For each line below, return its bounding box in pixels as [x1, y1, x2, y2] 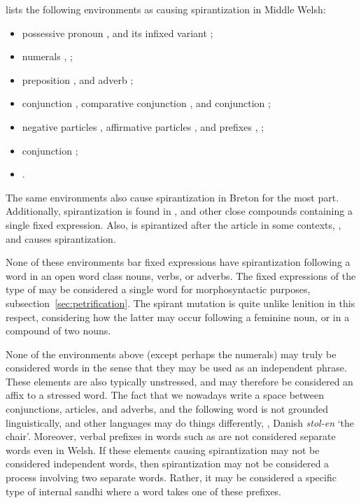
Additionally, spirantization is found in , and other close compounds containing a [6, 204, 353, 218]
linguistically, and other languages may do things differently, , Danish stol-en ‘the [6, 415, 355, 430]
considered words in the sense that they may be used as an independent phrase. [6, 360, 347, 375]
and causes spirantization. [6, 231, 116, 246]
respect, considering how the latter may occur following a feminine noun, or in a [6, 309, 350, 324]
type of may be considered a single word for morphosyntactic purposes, [6, 282, 311, 297]
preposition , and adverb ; [22, 72, 134, 87]
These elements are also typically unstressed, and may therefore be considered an [6, 374, 353, 388]
